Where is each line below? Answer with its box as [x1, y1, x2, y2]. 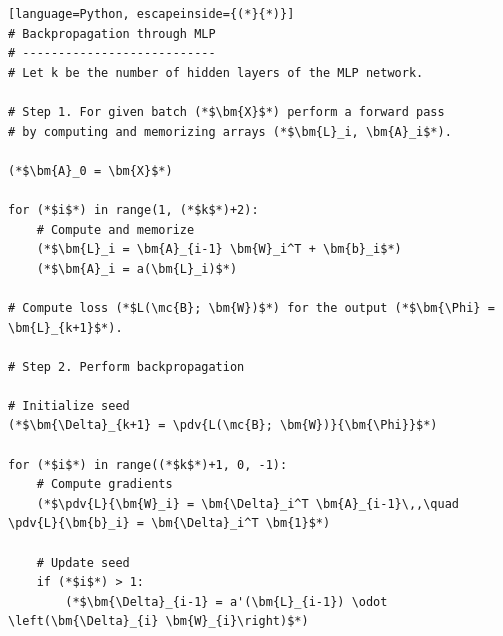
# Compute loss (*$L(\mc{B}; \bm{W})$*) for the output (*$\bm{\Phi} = [8, 300, 495, 315]
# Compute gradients [36, 477, 173, 492]
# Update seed [36, 555, 130, 570]
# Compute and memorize [36, 222, 195, 237]
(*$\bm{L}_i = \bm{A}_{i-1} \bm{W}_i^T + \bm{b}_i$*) [36, 242, 402, 257]
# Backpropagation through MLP [8, 26, 216, 41]
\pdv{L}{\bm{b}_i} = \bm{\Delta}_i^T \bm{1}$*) [8, 516, 331, 531]
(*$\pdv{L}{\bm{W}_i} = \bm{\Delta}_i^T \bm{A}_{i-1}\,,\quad [36, 496, 460, 511]
